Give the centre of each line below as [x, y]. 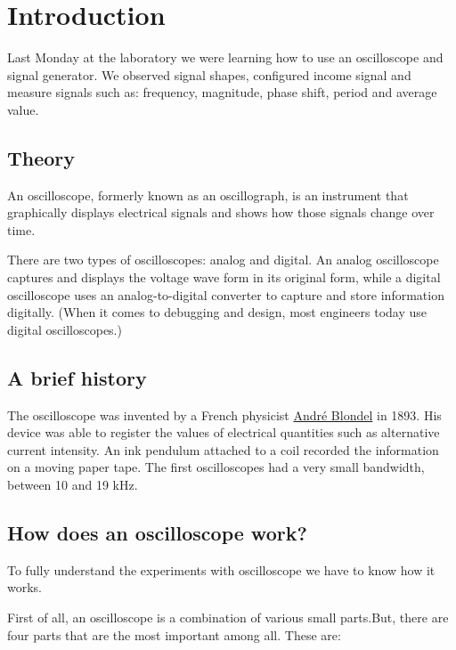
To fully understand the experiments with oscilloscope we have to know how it [221, 569]
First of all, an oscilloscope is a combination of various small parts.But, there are [228, 617]
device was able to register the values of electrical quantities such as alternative [224, 432]
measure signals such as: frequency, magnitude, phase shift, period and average [222, 92]
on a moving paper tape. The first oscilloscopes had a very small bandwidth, [216, 467]
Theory [41, 157]
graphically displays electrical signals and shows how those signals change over [221, 212]
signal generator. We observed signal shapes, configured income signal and [209, 74]
